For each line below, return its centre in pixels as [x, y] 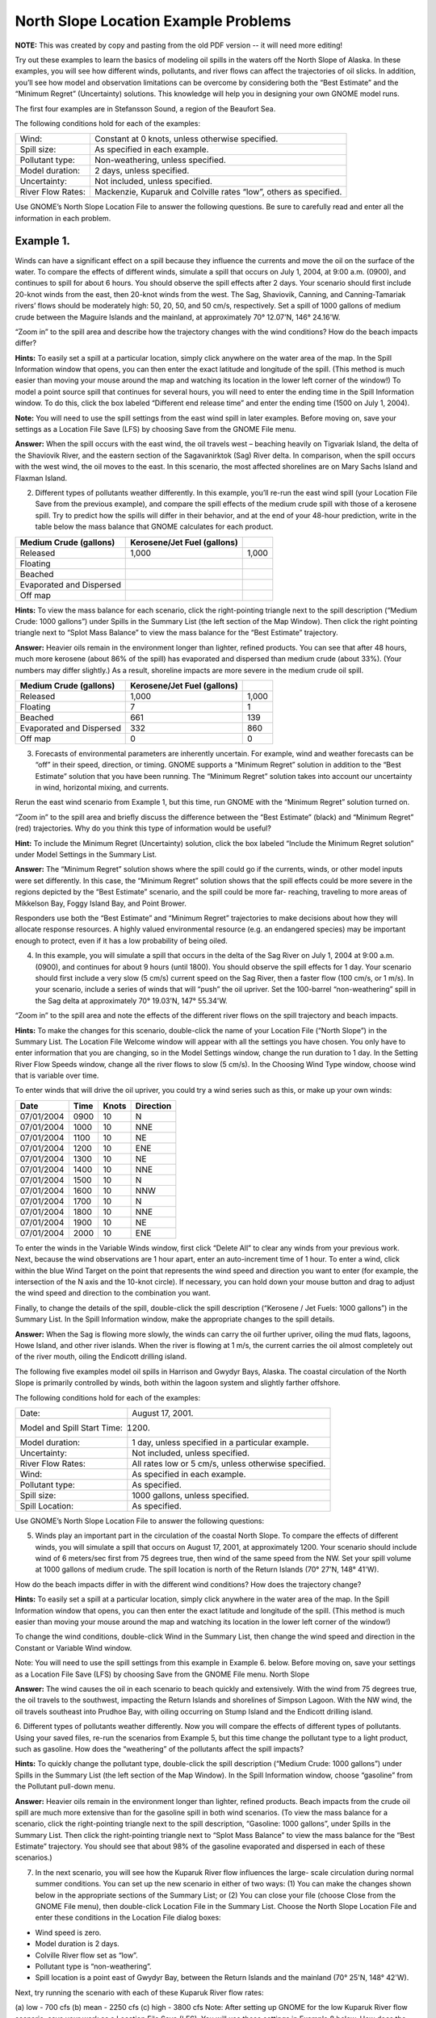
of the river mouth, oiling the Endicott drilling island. [101, 1357]
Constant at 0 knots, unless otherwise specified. [186, 139]
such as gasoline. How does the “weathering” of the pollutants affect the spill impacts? [159, 1748]
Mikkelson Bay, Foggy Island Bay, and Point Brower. [101, 903]
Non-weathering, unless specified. [160, 160]
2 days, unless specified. [142, 171]
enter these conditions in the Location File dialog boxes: [128, 1918]
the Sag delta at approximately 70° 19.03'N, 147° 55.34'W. [131, 1000]
